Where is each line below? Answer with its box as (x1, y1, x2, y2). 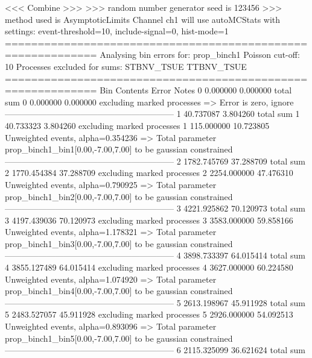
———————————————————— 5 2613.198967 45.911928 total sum (5, 296, 305, 309)
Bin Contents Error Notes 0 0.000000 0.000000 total (100, 84, 292, 96)
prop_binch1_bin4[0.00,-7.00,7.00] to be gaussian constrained (5, 284, 233, 297)
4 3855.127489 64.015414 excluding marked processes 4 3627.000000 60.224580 (5, 261, 293, 274)
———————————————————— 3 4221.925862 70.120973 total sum (5, 202, 305, 215)
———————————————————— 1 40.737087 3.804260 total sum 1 (5, 107, 300, 120)
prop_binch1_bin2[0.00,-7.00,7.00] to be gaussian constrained (5, 190, 233, 203)
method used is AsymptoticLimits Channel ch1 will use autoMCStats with (5, 13, 281, 25)
